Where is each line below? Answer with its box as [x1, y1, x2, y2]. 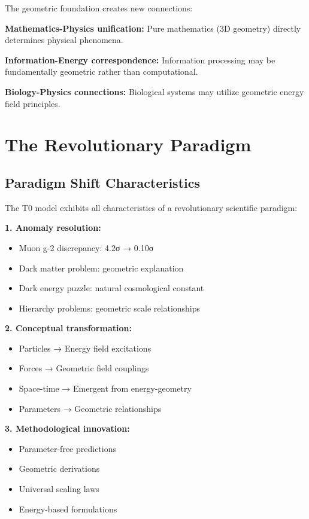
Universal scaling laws [19, 483, 99, 495]
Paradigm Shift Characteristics [5, 173, 200, 191]
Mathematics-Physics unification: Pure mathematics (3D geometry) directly [5, 22, 301, 34]
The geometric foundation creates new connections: [5, 2, 193, 14]
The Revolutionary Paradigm [5, 132, 252, 157]
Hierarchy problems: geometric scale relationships [19, 301, 201, 314]
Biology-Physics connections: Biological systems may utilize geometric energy [5, 85, 304, 97]
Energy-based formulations [19, 502, 117, 515]
